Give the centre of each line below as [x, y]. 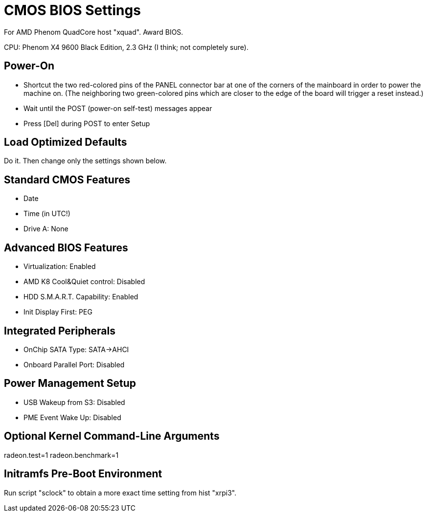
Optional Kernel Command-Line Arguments [112, 436]
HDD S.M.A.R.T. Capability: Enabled [81, 297]
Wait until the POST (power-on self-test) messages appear [118, 108]
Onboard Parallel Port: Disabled [74, 364]
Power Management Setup [70, 383]
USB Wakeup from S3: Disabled [74, 402]
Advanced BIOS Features [66, 247]
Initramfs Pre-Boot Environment [83, 474]
